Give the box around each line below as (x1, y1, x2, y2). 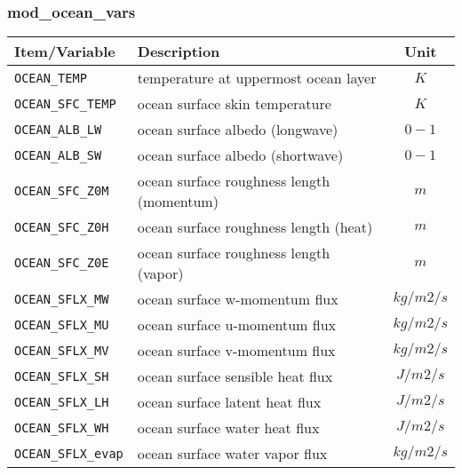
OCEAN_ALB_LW (14, 122, 102, 137)
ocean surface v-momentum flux (137, 340, 336, 361)
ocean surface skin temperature (137, 93, 331, 115)
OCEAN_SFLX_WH (14, 420, 109, 435)
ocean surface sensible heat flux (137, 366, 333, 387)
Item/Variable (14, 41, 115, 62)
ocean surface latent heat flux (137, 392, 322, 413)
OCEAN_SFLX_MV (14, 343, 109, 358)
